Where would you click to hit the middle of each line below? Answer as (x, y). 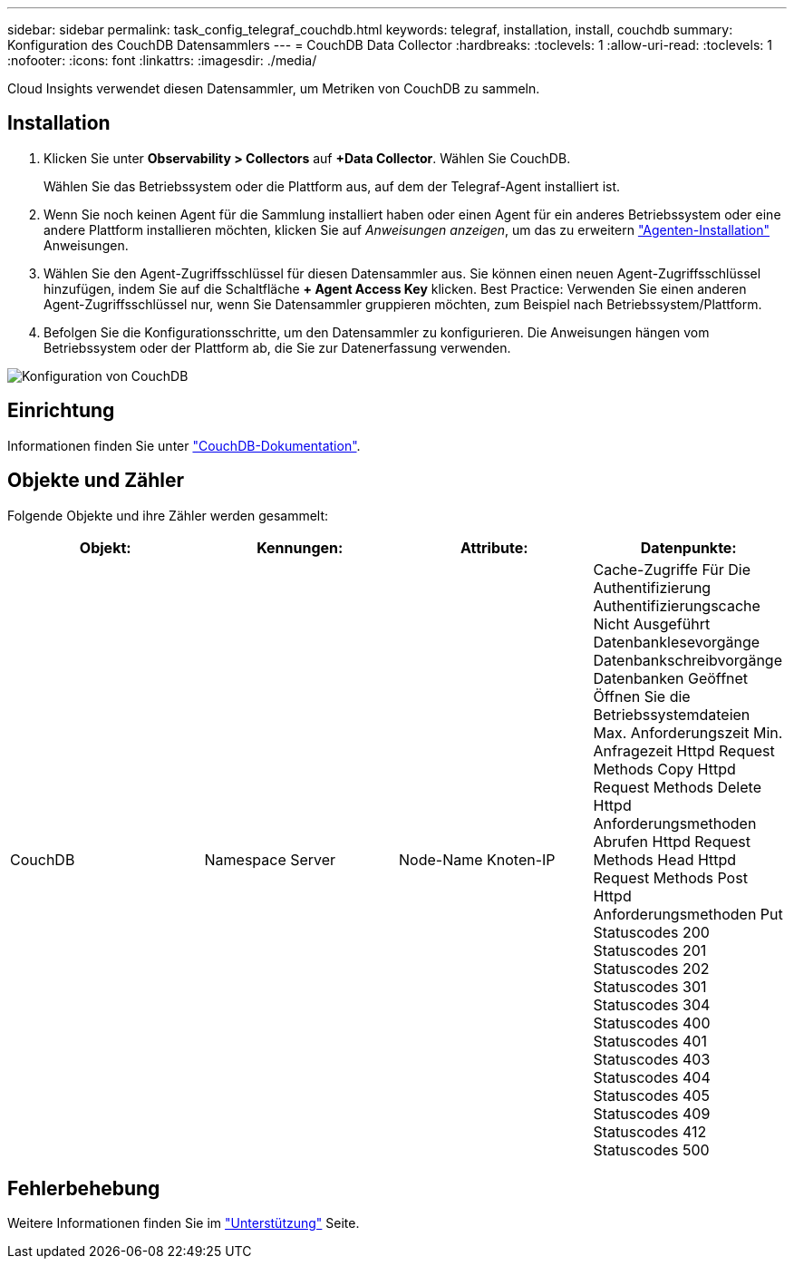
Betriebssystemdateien (672, 714)
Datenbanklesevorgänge (677, 642)
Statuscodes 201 (650, 950)
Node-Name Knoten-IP (477, 859)
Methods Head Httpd (665, 859)
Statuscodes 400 (652, 1023)
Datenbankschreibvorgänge (687, 660)
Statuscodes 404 (652, 1077)
